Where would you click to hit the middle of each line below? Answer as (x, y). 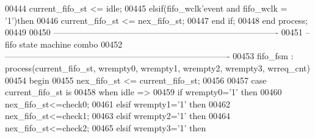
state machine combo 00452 (71, 44)
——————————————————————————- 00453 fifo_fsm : (149, 56)
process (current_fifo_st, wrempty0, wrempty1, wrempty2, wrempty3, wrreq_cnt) (157, 67)
